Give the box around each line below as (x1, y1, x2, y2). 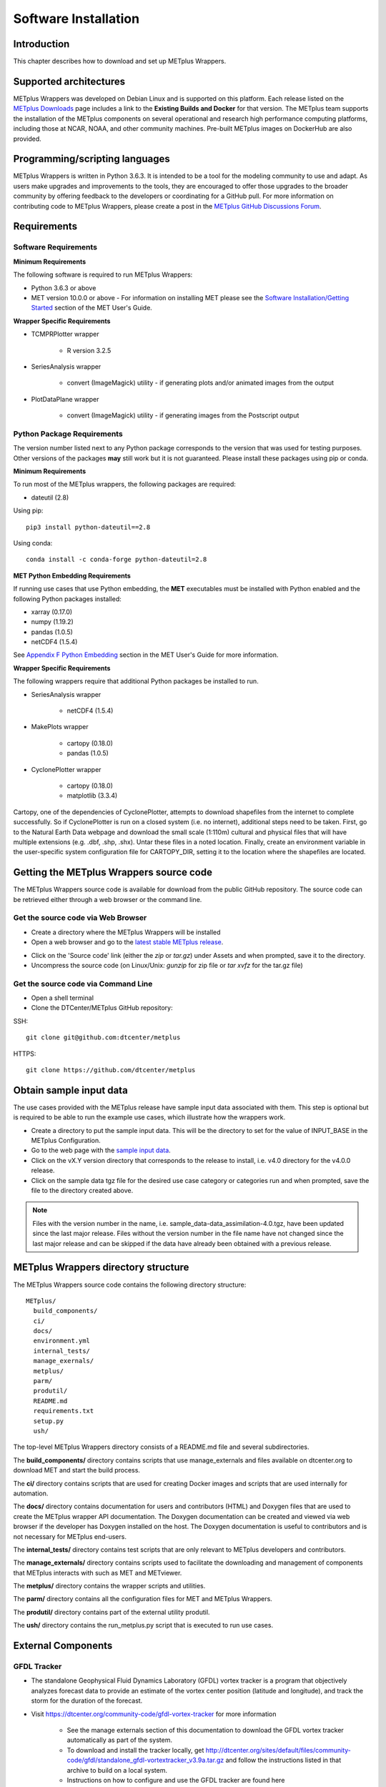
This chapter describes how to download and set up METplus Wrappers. (13, 57, 227, 66)
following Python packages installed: (13, 594, 122, 603)
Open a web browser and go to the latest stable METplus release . (31, 938, 224, 946)
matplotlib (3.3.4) (66, 791, 118, 800)
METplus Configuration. (31, 1137, 102, 1145)
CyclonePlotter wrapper (31, 765, 102, 773)
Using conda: (13, 538, 53, 547)
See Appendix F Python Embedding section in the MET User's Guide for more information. (13, 650, 279, 659)
